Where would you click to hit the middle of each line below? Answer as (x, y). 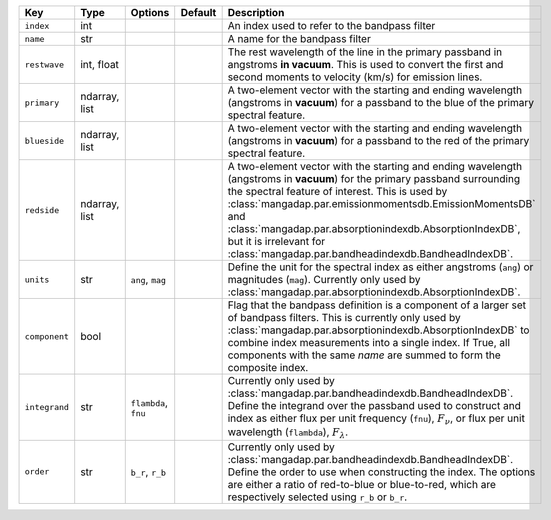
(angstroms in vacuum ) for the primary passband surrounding (373, 178)
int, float (100, 64)
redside (42, 210)
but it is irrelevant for (276, 241)
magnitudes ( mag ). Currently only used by (324, 279)
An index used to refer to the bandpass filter (331, 25)
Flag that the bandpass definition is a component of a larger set (377, 305)
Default (198, 12)
